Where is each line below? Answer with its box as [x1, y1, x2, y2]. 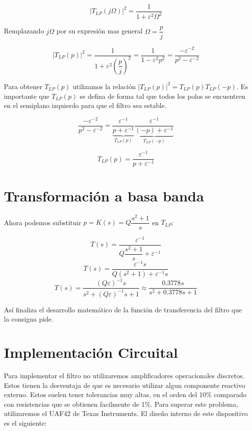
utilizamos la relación [73, 81, 136, 91]
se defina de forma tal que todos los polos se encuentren [79, 91, 246, 101]
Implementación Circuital [4, 342, 178, 362]
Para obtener [4, 81, 43, 91]
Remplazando [4, 26, 44, 36]
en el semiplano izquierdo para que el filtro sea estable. [4, 100, 167, 110]
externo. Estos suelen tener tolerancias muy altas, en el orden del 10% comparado [4, 389, 247, 400]
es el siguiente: [4, 417, 47, 428]
